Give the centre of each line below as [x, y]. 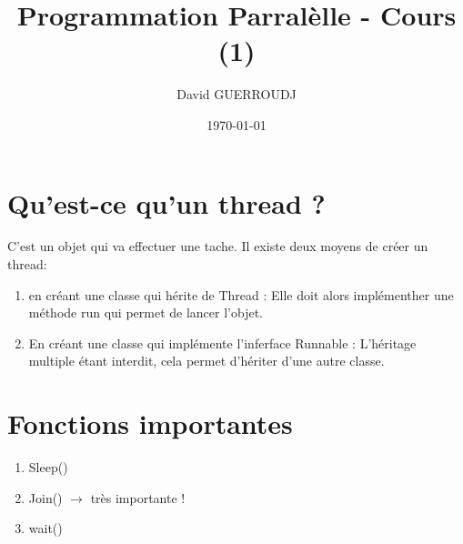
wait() [45, 528]
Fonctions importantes [150, 423]
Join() [45, 497]
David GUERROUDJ [237, 94]
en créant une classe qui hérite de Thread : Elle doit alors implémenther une [241, 294]
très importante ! [138, 497]
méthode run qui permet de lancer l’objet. [146, 312]
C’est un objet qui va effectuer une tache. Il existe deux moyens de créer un [218, 246]
